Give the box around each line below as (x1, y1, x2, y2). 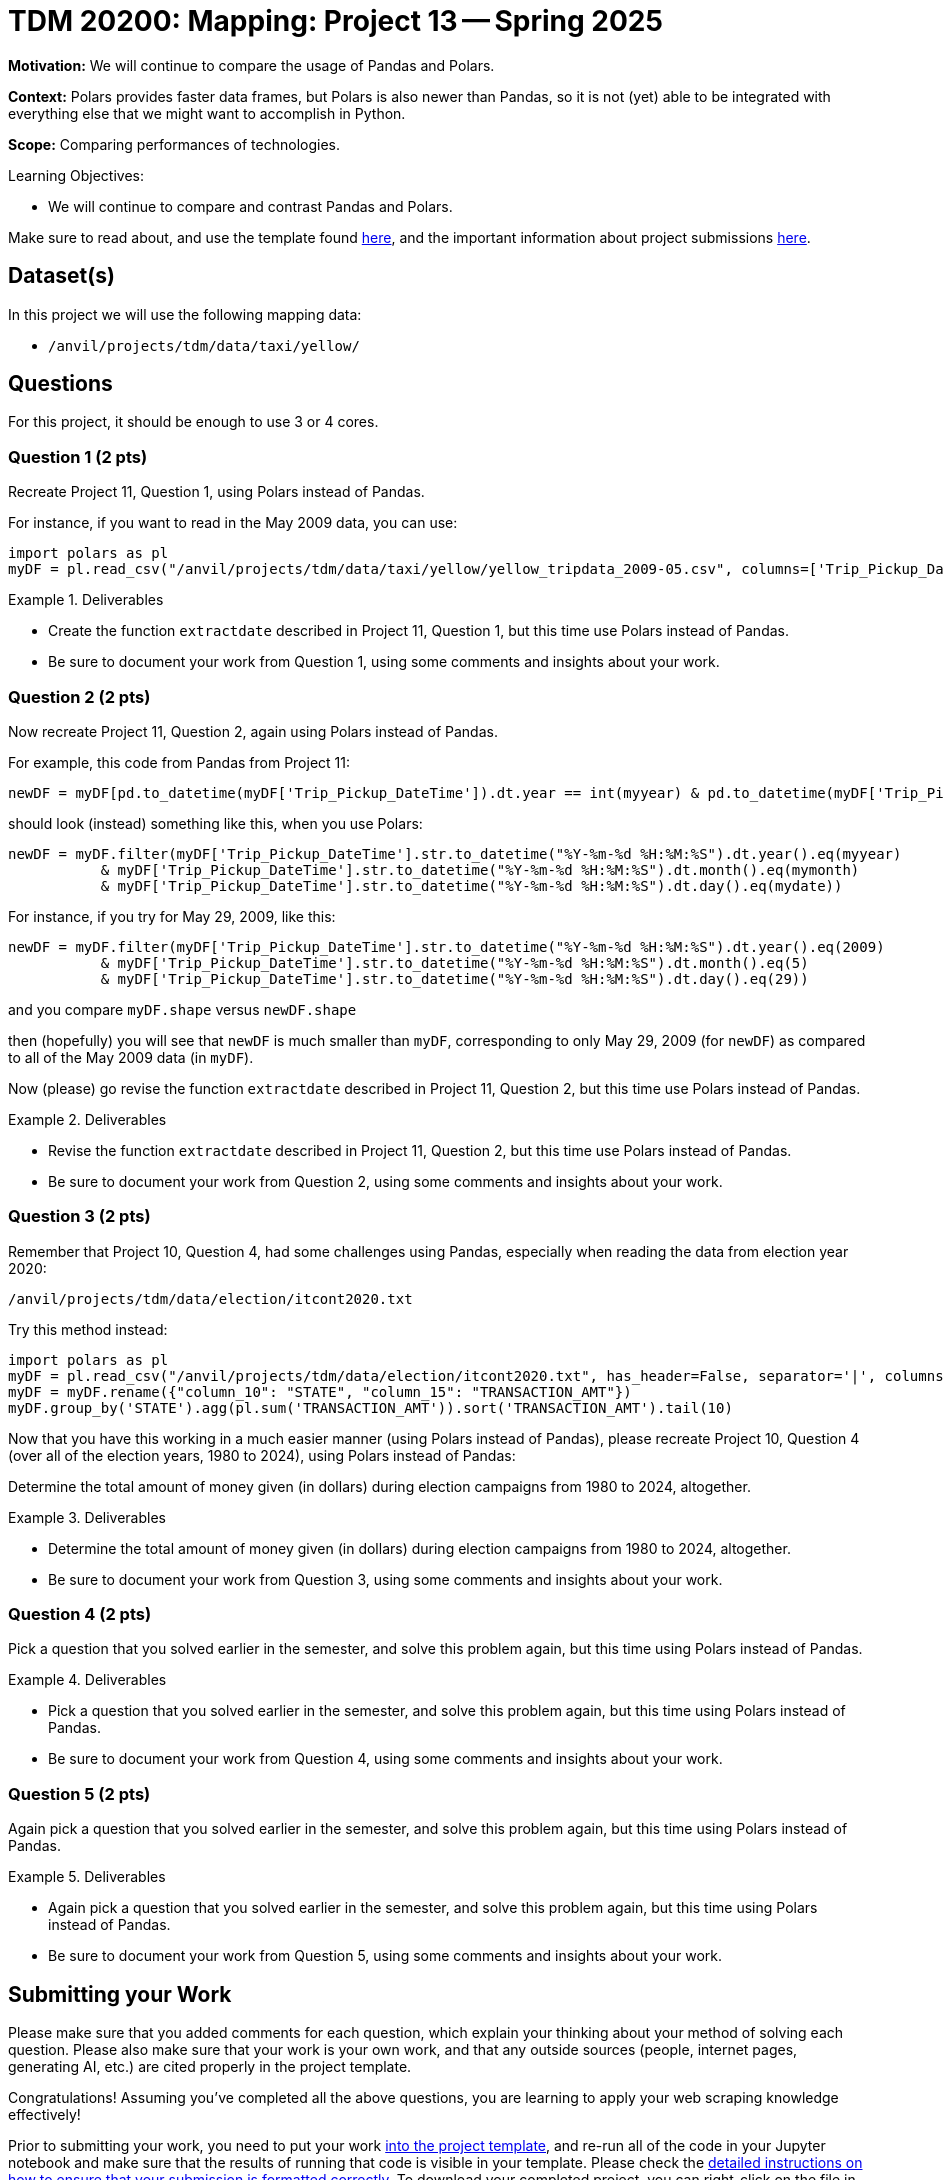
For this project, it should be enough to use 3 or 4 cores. (8, 413, 379, 431)
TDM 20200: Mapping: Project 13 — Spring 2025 (8, 4, 663, 38)
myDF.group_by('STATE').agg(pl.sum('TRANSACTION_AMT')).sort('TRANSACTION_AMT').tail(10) (8, 1399, 733, 1416)
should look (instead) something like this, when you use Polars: (8, 814, 423, 832)
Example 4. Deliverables (8, 1671, 167, 1689)
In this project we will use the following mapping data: (8, 305, 362, 323)
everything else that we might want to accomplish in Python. (8, 104, 406, 122)
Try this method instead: (8, 1320, 168, 1338)
